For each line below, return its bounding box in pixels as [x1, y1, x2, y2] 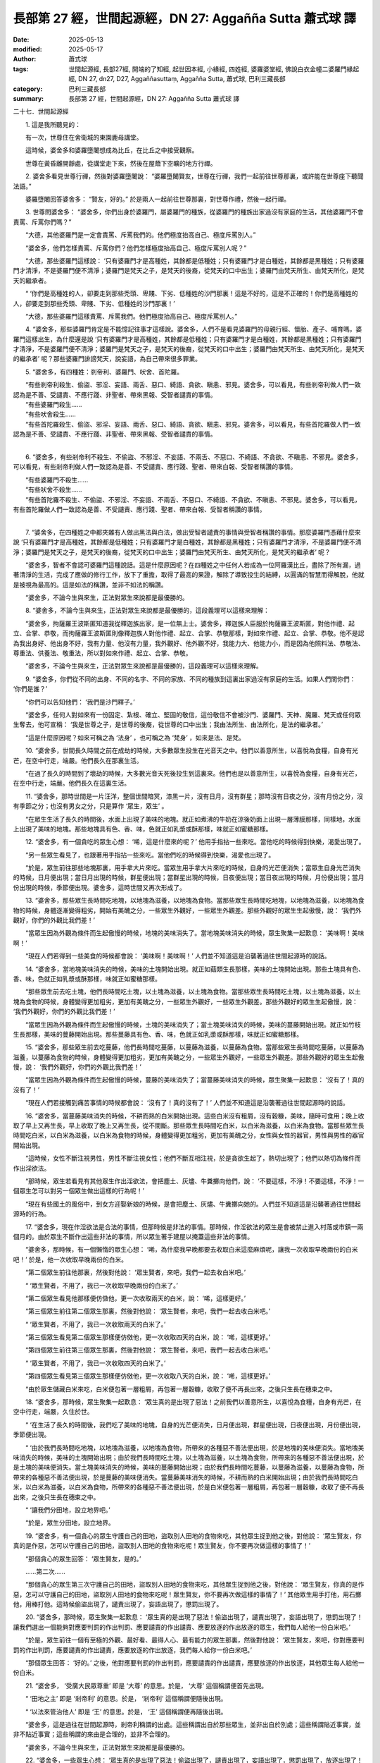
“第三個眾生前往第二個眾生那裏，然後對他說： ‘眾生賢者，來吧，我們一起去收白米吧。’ [25, 1307, 271, 1315]
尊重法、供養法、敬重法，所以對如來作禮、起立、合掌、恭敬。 [13, 649, 192, 657]
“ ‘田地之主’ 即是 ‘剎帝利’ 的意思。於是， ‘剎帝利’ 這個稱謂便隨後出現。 [25, 1695, 227, 1703]
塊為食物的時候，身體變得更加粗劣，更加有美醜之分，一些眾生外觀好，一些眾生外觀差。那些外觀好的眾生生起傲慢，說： [13, 997, 358, 1006]
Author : [13, 55, 37, 63]
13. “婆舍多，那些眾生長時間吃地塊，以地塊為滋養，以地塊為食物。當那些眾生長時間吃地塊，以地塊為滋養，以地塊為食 [25, 896, 365, 905]
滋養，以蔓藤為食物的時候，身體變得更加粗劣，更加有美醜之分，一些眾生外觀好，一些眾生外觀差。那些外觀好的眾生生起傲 [13, 1053, 365, 1061]
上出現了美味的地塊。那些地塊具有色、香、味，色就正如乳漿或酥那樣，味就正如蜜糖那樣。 [13, 824, 272, 833]
